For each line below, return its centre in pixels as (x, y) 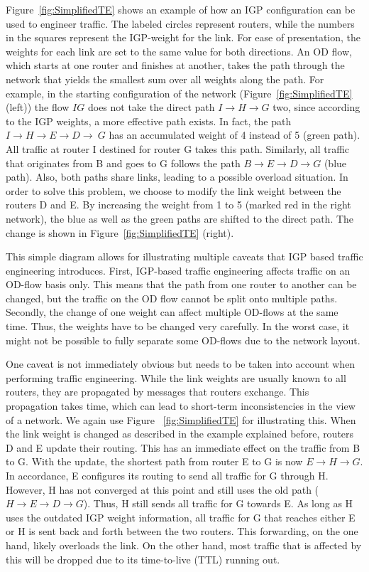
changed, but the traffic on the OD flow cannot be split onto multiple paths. (172, 298)
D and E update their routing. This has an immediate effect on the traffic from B (183, 447)
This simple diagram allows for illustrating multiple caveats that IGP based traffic (184, 256)
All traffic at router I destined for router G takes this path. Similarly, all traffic (178, 148)
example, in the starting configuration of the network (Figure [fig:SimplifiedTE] (179, 93)
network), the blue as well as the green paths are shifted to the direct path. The (180, 218)
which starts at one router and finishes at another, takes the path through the (175, 65)
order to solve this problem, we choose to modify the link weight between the (174, 190)
